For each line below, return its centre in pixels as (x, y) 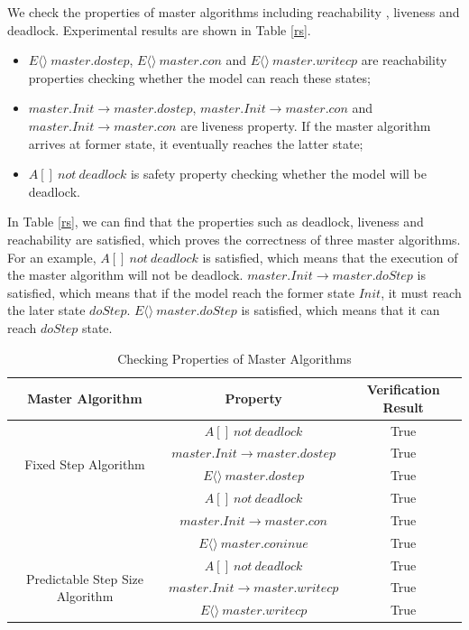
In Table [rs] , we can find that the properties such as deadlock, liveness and (216, 222)
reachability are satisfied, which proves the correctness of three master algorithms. (234, 239)
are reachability (404, 60)
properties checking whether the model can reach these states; (199, 77)
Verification (403, 389)
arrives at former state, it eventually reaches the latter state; (196, 143)
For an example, (52, 257)
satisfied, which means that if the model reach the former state (181, 292)
